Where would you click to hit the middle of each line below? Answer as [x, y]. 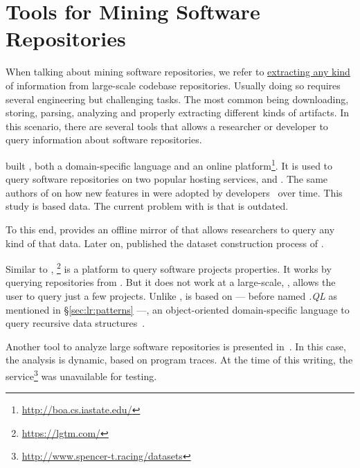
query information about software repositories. [104, 139]
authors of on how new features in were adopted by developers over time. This [174, 192]
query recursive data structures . [75, 323]
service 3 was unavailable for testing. [81, 375]
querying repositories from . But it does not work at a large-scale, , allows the [171, 282]
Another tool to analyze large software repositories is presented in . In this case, [176, 346]
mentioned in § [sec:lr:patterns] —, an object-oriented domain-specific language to [178, 309]
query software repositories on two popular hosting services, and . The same [167, 179]
